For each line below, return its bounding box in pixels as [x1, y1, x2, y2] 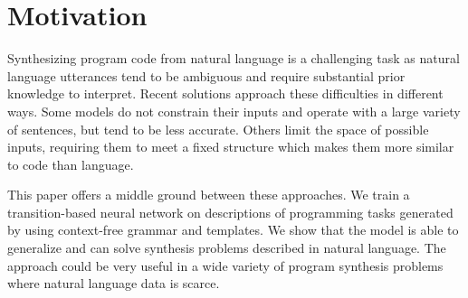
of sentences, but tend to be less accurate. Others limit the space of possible [7, 119, 429, 138]
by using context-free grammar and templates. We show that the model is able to [7, 220, 459, 239]
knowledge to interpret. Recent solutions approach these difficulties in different [7, 84, 444, 103]
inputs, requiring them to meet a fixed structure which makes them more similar [7, 137, 454, 156]
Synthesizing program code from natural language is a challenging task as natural [7, 49, 460, 68]
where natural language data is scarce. [7, 274, 220, 293]
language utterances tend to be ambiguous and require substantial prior [7, 66, 406, 85]
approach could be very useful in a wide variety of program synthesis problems [7, 256, 444, 275]
